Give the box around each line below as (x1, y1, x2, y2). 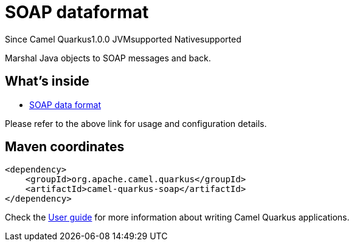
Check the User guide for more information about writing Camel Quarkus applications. (5, 212, 350, 223)
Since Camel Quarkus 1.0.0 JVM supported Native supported (5, 33, 241, 44)
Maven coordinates (5, 139, 125, 155)
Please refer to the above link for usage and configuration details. (5, 118, 267, 129)
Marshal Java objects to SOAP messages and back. (5, 52, 211, 63)
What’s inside (5, 73, 89, 89)
